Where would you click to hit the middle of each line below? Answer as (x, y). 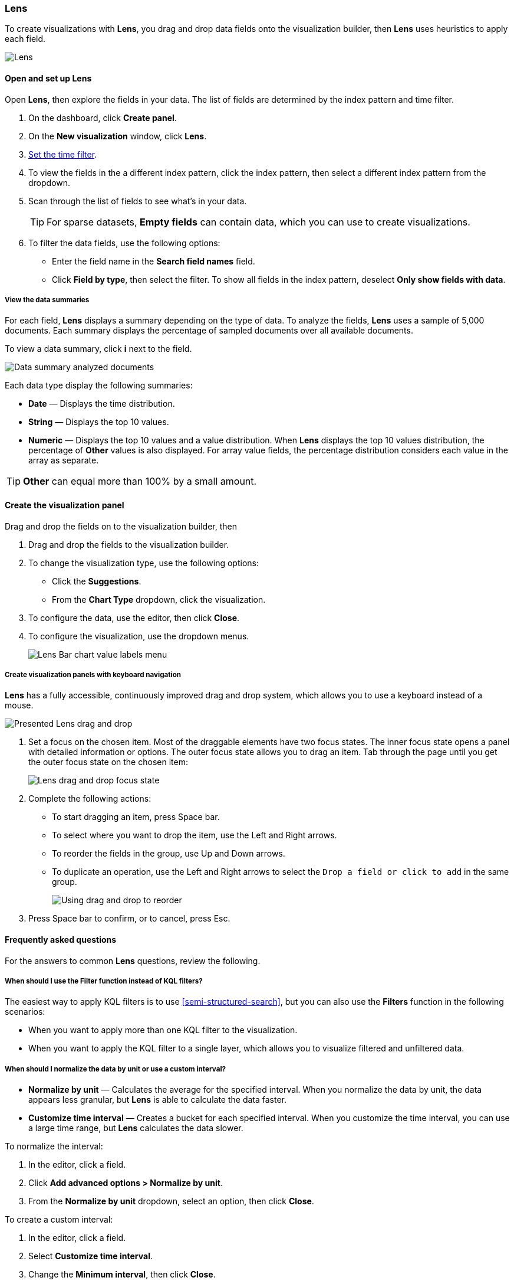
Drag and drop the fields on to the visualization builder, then (121, 526)
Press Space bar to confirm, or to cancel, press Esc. (129, 919)
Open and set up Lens (48, 78)
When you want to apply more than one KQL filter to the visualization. (163, 1030)
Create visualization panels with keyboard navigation (93, 674)
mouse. (19, 705)
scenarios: (25, 1012)
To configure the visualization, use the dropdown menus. (139, 636)
